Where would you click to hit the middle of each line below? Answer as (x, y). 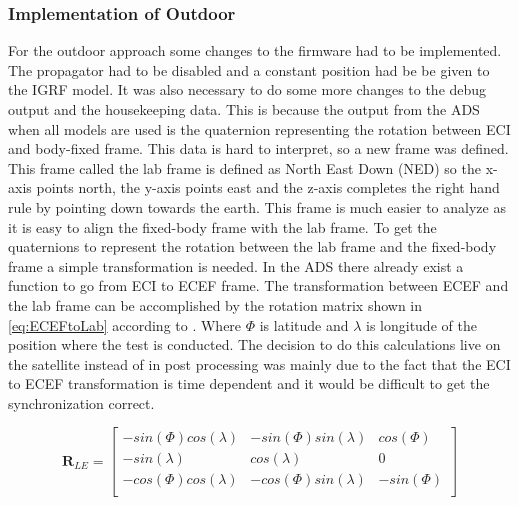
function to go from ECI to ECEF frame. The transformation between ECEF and (258, 285)
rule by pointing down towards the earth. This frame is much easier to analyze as (257, 206)
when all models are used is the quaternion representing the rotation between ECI (259, 128)
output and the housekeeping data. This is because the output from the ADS (244, 109)
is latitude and (304, 324)
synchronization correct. (81, 402)
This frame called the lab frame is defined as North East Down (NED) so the (244, 167)
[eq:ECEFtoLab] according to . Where (125, 324)
